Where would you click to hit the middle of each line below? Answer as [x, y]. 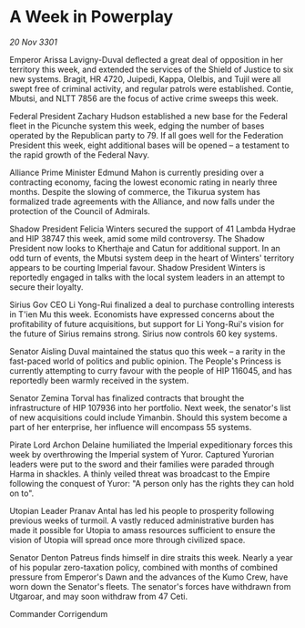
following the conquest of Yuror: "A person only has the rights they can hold [152, 483]
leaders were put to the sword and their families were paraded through [142, 464]
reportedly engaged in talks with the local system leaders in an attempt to [147, 277]
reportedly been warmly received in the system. [99, 380]
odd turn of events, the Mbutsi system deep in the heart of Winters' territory [152, 258]
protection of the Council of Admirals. [80, 211]
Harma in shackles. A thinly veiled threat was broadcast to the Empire [140, 474]
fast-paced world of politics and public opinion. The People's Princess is [146, 361]
